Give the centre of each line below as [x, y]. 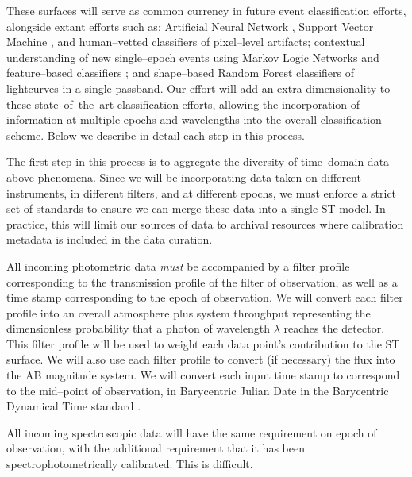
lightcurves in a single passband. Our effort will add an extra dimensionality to [198, 88]
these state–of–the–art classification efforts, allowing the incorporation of [183, 104]
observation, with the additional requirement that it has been [156, 448]
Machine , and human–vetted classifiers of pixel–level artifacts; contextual [186, 42]
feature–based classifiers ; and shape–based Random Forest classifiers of [181, 73]
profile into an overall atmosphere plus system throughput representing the [189, 312]
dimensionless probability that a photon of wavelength [139, 328]
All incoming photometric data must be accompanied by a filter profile [178, 265]
